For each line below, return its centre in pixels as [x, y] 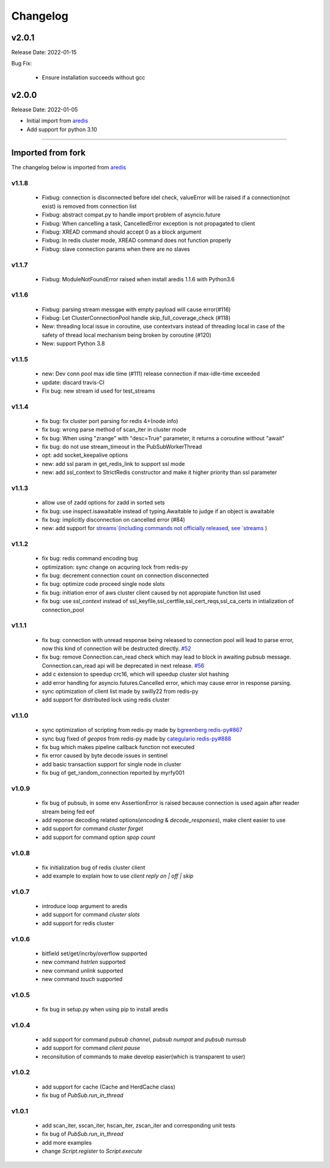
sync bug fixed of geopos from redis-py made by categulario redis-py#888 [137, 738]
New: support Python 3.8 [73, 344]
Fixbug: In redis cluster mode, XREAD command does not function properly [137, 240]
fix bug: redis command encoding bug [90, 558]
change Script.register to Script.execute [92, 1151]
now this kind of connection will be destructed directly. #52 [117, 649]
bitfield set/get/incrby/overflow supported [95, 953]
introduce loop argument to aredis [85, 906]
